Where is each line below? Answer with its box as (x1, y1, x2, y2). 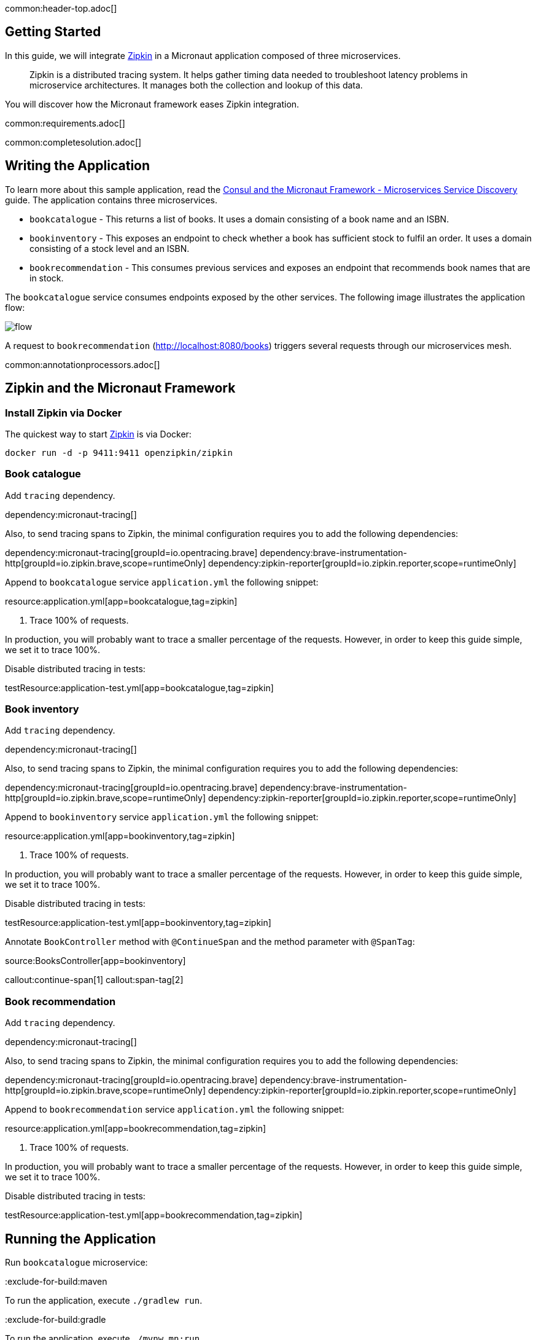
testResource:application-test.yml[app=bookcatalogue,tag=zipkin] (5, 682, 274, 693)
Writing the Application (5, 158, 150, 174)
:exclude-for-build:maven (5, 1276, 107, 1287)
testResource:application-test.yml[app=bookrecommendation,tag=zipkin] (5, 1210, 303, 1221)
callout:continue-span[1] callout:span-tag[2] (5, 974, 184, 985)
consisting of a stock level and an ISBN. (29, 243, 190, 254)
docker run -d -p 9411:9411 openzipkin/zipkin (5, 447, 233, 458)
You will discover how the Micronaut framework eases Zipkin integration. (5, 98, 300, 109)
